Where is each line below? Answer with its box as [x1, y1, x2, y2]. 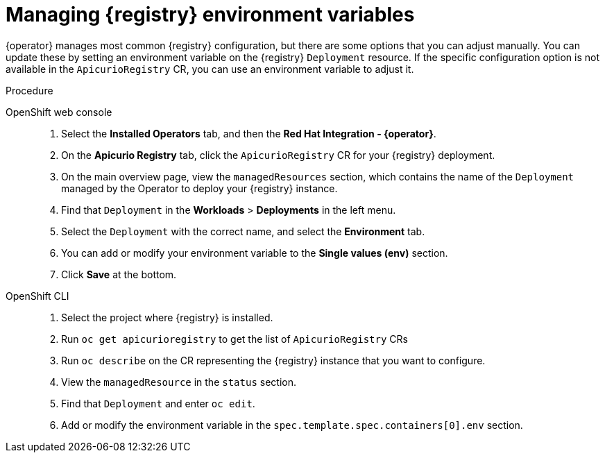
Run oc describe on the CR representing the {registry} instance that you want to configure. [61, 354, 486, 366]
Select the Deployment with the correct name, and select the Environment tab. [61, 225, 425, 237]
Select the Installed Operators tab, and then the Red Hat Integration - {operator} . [61, 127, 436, 139]
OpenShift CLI [6, 289, 69, 302]
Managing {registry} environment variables [6, 3, 415, 26]
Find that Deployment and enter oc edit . [61, 397, 255, 409]
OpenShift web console [6, 105, 112, 118]
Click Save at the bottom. [61, 268, 177, 280]
